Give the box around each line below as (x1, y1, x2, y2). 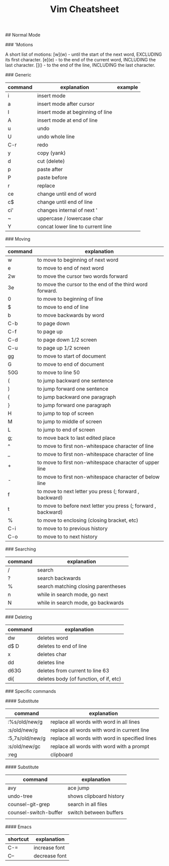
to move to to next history (37, 533, 98, 540)
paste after (37, 166, 63, 173)
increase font (33, 844, 65, 851)
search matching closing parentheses (37, 583, 126, 590)
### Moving (5, 236, 31, 242)
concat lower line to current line (37, 223, 112, 230)
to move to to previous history (37, 525, 108, 532)
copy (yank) (37, 149, 66, 156)
